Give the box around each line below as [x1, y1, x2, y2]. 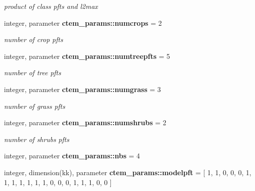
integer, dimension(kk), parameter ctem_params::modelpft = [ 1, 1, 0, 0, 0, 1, [4, 167, 252, 177]
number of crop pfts [4, 34, 63, 45]
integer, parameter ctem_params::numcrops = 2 [4, 17, 162, 28]
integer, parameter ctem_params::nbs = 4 [4, 150, 140, 161]
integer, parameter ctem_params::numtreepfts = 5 [4, 50, 170, 61]
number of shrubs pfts [4, 134, 69, 144]
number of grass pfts [4, 100, 65, 111]
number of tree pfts [4, 67, 61, 78]
